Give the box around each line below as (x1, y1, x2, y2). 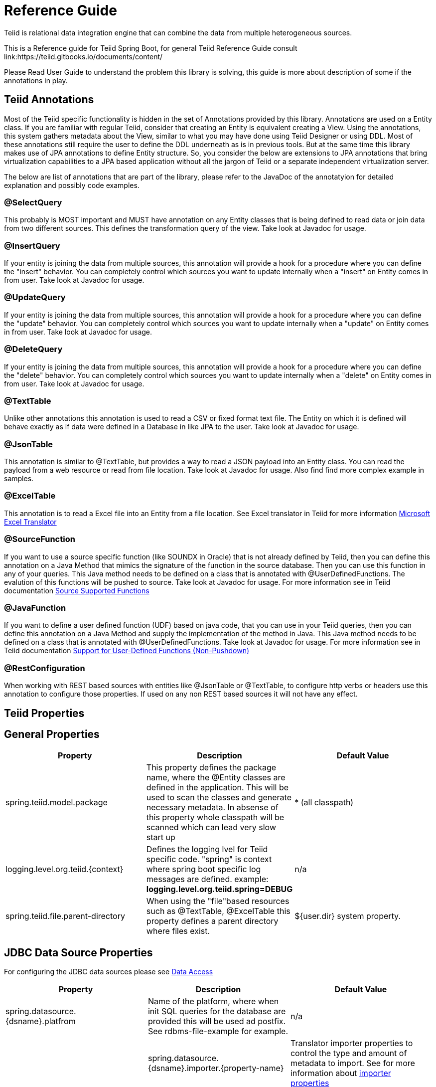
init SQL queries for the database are (147, 1006, 286, 1017)
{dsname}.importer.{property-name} (147, 1063, 284, 1074)
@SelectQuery (4, 197, 62, 207)
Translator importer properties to (290, 1038, 413, 1049)
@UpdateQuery (4, 292, 66, 303)
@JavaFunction (4, 602, 66, 613)
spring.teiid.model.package (5, 797, 108, 808)
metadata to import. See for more (290, 1058, 415, 1069)
